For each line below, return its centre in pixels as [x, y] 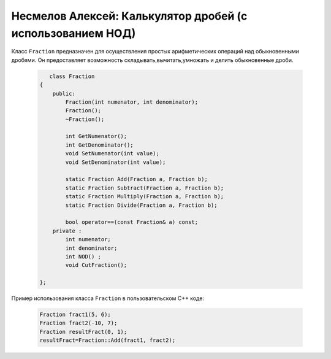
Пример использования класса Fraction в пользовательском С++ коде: [108, 298]
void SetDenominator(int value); [116, 162]
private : [67, 231]
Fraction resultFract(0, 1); [83, 332]
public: [64, 93]
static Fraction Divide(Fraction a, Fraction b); [141, 205]
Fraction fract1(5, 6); [75, 315]
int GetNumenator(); [96, 136]
